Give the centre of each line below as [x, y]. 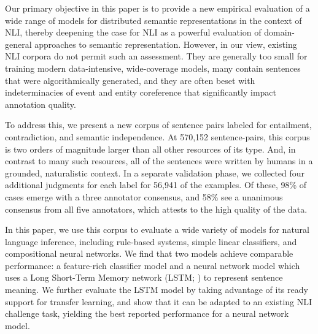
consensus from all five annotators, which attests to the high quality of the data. [156, 209]
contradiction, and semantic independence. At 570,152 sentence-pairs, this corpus [157, 136]
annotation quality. [41, 104]
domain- [279, 32]
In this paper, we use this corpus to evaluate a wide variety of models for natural [157, 230]
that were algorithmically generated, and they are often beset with [130, 80]
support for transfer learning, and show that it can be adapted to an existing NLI [159, 301]
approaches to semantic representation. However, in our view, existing [166, 44]
